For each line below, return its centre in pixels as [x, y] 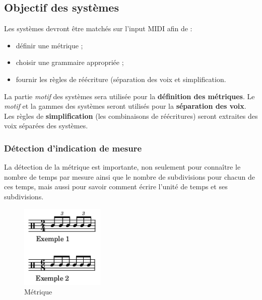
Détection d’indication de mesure [73, 148]
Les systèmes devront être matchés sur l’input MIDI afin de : [98, 28]
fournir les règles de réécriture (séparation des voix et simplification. [121, 79]
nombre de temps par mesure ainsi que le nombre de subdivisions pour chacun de [130, 176]
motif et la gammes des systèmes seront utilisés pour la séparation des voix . [125, 106]
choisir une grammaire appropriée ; [70, 62]
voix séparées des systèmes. [46, 126]
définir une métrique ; [49, 45]
